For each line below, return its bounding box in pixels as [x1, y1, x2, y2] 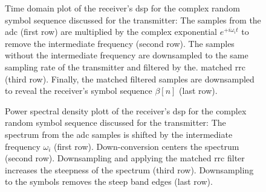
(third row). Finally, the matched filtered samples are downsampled [5, 72, 255, 85]
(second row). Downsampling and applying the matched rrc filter [5, 152, 245, 164]
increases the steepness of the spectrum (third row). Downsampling [5, 163, 254, 176]
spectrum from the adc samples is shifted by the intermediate [5, 128, 233, 140]
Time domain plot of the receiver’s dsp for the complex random [5, 2, 240, 14]
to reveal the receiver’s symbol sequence [5, 84, 152, 97]
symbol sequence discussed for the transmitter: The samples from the [5, 13, 261, 26]
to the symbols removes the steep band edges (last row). [5, 175, 213, 188]
